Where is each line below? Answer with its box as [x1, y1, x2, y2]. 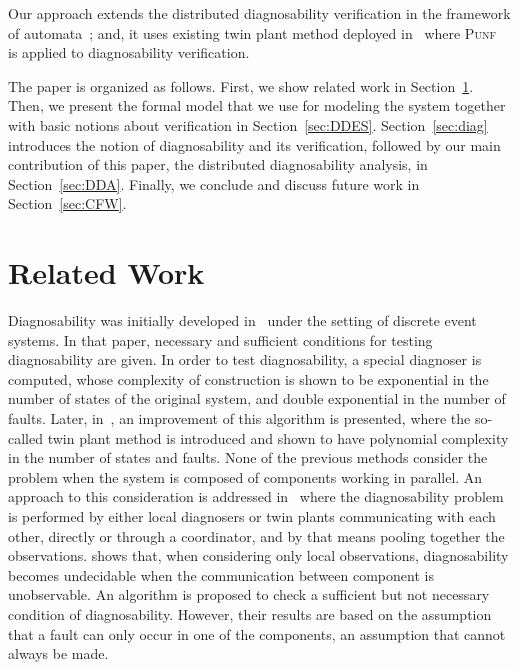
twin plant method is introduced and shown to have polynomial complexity [47, 427, 509, 448]
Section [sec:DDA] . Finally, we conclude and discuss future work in [8, 173, 420, 194]
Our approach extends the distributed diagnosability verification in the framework [8, 3, 511, 23]
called [8, 427, 43, 448]
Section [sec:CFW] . [8, 193, 127, 214]
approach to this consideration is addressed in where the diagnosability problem [8, 486, 504, 507]
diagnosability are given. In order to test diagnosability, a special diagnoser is [8, 349, 482, 370]
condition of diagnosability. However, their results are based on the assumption [8, 603, 492, 624]
